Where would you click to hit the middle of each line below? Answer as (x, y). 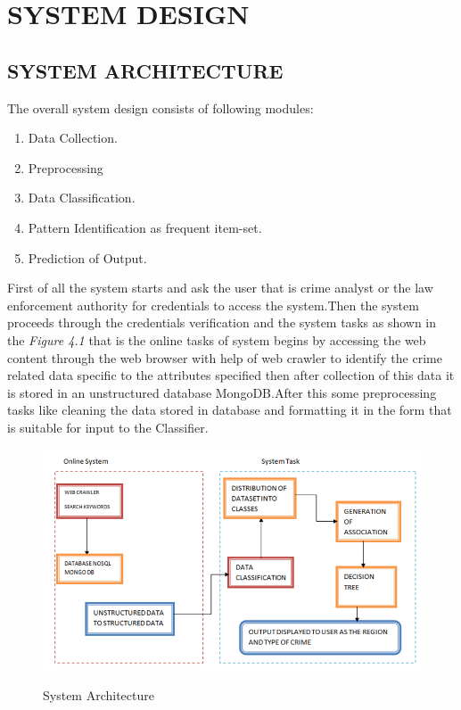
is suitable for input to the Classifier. (108, 427)
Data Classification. (82, 198)
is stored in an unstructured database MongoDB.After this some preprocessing (222, 392)
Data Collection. (73, 138)
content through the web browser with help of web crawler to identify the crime (225, 357)
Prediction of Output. (87, 257)
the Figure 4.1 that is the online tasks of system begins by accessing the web (217, 339)
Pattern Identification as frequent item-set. (145, 227)
